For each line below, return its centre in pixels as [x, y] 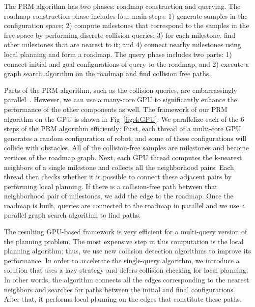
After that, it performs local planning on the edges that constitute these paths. [123, 299]
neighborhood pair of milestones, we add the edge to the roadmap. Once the [119, 196]
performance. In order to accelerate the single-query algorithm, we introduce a [122, 260]
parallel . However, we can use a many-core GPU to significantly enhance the [121, 99]
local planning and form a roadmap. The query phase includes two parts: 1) [118, 54]
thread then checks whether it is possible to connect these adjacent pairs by [118, 177]
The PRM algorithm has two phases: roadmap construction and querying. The [122, 6]
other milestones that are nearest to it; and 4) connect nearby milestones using [123, 44]
